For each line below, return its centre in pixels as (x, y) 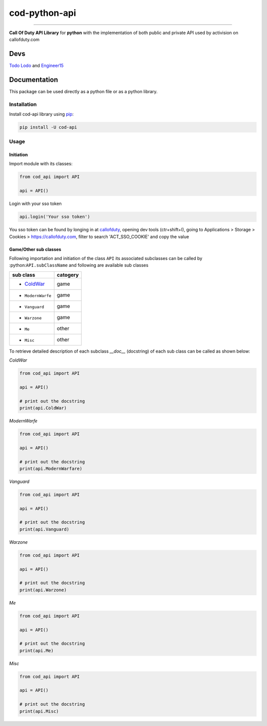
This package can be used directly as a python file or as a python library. (83, 91)
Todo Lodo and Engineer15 (36, 65)
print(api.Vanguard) (44, 529)
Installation (23, 104)
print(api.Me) (37, 650)
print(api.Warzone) (43, 590)
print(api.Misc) (39, 711)
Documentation (34, 79)
